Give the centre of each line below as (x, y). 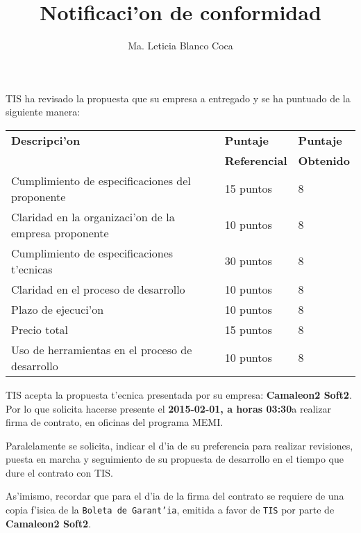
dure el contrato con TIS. (59, 472)
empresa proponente (60, 232)
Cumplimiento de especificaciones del (101, 180)
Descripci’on (46, 140)
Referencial (256, 160)
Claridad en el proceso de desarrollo (98, 289)
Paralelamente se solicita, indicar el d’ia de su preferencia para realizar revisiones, (179, 445)
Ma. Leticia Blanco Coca (180, 46)
